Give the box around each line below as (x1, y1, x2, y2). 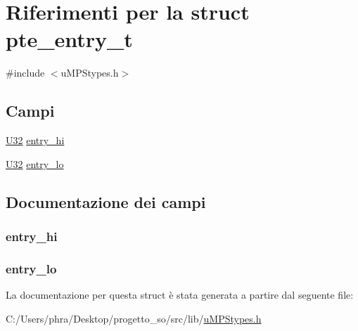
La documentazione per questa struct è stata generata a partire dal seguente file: (6, 287, 354, 302)
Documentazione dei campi (6, 190, 206, 212)
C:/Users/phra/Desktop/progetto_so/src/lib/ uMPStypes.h (6, 311, 262, 325)
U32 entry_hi (6, 133, 65, 148)
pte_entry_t (6, 25, 133, 53)
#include (6, 65, 45, 80)
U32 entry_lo (6, 156, 64, 171)
